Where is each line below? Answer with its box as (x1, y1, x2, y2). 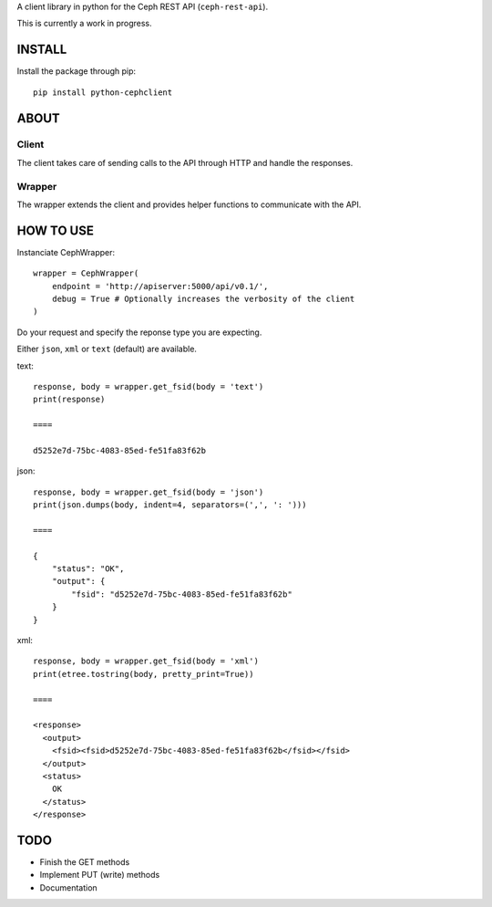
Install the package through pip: (16, 66, 137, 77)
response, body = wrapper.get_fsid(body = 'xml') (33, 656, 260, 666)
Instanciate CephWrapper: (16, 246, 116, 257)
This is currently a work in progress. (16, 18, 152, 29)
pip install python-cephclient (33, 87, 173, 98)
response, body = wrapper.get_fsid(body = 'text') (33, 381, 264, 392)
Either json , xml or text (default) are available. (16, 343, 198, 355)
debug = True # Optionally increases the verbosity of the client (51, 294, 355, 305)
